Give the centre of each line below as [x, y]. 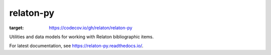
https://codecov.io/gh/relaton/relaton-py [91, 28]
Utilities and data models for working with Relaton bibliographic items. [82, 37]
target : [17, 28]
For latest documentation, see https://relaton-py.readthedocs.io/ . [76, 46]
